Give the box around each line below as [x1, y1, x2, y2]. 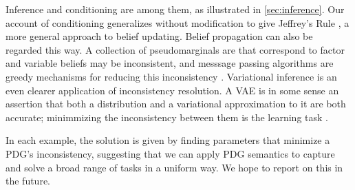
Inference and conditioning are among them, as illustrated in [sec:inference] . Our [6, 2, 345, 16]
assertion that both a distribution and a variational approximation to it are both [6, 96, 346, 111]
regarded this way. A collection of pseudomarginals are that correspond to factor [6, 42, 345, 56]
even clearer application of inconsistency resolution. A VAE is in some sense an [6, 83, 339, 97]
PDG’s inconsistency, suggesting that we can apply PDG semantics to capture [6, 146, 335, 160]
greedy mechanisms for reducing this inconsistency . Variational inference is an [6, 69, 337, 83]
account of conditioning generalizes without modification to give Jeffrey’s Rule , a [6, 15, 349, 30]
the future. [6, 173, 51, 188]
